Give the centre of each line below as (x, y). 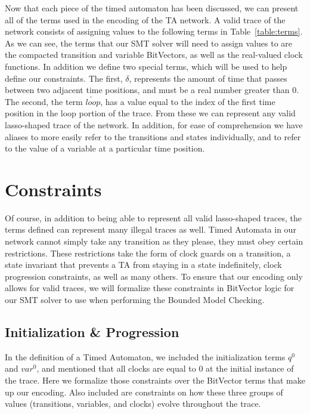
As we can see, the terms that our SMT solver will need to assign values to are (149, 43)
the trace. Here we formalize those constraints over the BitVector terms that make (155, 380)
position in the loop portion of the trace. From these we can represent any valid (150, 113)
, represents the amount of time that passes (208, 78)
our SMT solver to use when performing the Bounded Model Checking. (135, 299)
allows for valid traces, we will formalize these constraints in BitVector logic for (150, 288)
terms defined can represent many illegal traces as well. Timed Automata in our (151, 229)
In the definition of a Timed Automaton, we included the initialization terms (145, 356)
